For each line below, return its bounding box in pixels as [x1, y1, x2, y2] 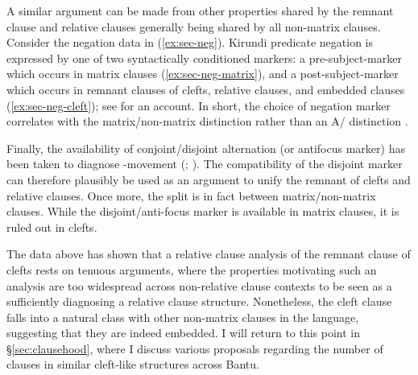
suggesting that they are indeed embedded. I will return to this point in [6, 324, 361, 341]
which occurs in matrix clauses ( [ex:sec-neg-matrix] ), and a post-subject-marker [6, 65, 399, 82]
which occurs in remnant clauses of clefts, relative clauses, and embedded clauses [6, 80, 405, 97]
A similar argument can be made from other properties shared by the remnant [6, 2, 394, 19]
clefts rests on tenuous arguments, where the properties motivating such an [6, 261, 377, 278]
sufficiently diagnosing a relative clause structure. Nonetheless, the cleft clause [6, 293, 392, 310]
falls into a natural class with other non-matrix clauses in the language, [6, 308, 359, 325]
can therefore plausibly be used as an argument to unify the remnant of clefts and [6, 171, 411, 187]
